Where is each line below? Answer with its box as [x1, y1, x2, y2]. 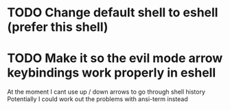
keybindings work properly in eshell [7, 65, 216, 81]
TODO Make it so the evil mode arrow [7, 51, 223, 66]
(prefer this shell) [7, 19, 108, 35]
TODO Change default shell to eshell [7, 5, 218, 20]
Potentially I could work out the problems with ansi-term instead [7, 95, 188, 103]
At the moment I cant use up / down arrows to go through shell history [7, 87, 206, 96]
